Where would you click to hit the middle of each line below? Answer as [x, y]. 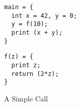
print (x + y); [37, 32]
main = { [19, 7]
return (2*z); [35, 74]
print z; [26, 65]
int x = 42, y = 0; [44, 16]
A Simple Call [26, 98]
